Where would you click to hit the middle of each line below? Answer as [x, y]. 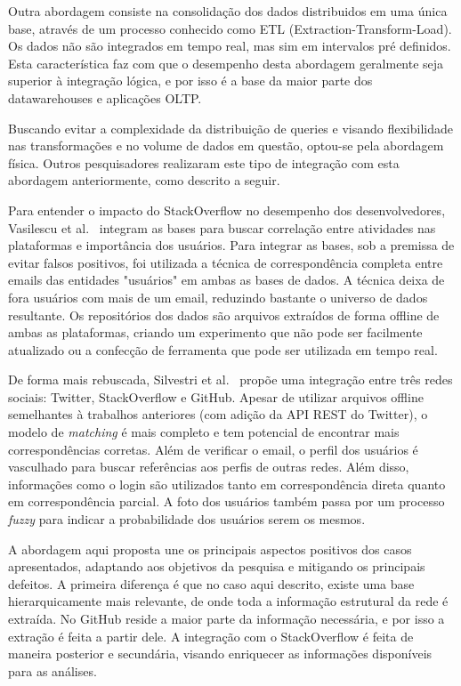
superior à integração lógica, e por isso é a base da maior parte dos [190, 81]
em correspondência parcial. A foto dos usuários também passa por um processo [226, 501]
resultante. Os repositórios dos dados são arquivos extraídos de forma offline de [224, 315]
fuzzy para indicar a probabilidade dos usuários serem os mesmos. [187, 519]
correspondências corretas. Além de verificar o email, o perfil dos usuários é [213, 449]
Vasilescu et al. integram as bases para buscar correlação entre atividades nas [222, 227]
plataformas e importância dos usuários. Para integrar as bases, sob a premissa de [231, 245]
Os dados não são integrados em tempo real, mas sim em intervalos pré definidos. [230, 46]
